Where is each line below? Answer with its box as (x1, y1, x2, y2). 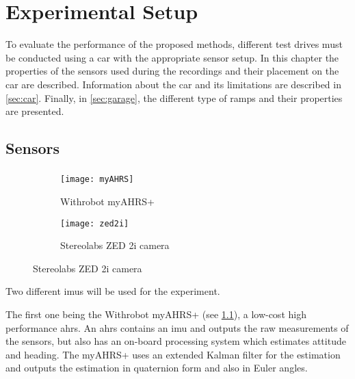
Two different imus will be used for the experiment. (5, 284, 220, 298)
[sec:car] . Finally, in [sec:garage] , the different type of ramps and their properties (5, 90, 343, 105)
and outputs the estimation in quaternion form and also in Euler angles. (5, 361, 308, 375)
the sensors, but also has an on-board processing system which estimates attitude (5, 334, 346, 348)
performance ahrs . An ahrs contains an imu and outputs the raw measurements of (5, 320, 349, 335)
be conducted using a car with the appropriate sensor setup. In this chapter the (5, 50, 339, 64)
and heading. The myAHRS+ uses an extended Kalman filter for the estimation (5, 347, 341, 361)
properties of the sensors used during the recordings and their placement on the (5, 64, 339, 78)
